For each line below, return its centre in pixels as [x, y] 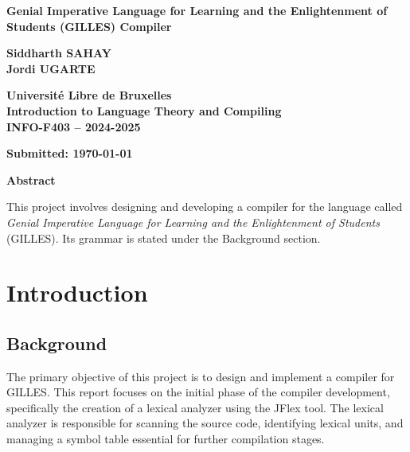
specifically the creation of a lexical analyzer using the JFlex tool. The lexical [195, 407]
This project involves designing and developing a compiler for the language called [205, 207]
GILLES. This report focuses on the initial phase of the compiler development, [198, 392]
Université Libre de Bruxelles [89, 95]
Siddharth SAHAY [59, 53]
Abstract [31, 179]
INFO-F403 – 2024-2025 [74, 126]
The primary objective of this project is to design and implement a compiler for [201, 376]
